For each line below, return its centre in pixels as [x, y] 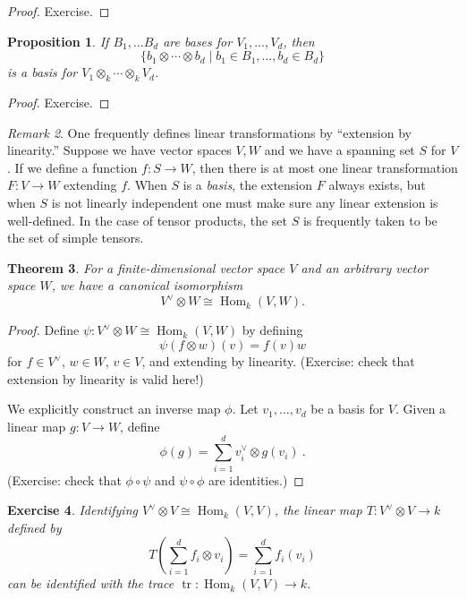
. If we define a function [72, 167]
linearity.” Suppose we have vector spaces [119, 150]
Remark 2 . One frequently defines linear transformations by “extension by [209, 132]
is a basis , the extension [248, 185]
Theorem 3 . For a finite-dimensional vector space [146, 267]
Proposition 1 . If [58, 41]
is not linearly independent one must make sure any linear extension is [245, 202]
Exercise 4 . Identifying [72, 510]
